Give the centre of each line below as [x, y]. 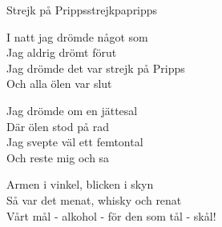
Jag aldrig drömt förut [62, 52]
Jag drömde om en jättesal [72, 110]
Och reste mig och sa [58, 157]
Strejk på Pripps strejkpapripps [82, 10]
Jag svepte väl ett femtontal [75, 142]
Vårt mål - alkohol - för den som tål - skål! [111, 215]
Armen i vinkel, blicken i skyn [80, 184]
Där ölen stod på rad [58, 126]
